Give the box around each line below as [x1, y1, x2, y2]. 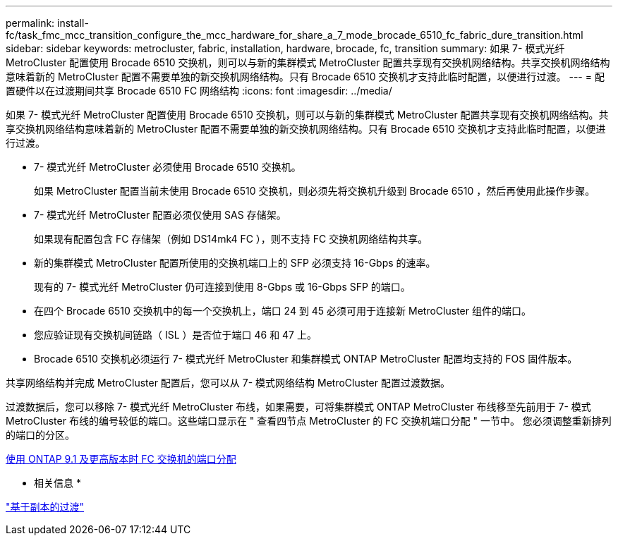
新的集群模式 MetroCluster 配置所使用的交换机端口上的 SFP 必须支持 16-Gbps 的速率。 [34, 257, 436, 269]
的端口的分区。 [6, 429, 75, 441]
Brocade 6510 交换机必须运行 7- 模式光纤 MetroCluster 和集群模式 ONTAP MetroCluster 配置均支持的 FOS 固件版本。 [34, 353, 578, 365]
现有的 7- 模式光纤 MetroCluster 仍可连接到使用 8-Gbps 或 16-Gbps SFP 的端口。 [34, 281, 411, 293]
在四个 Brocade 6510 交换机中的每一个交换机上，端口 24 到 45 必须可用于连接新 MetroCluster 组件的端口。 [34, 305, 531, 317]
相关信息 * [34, 477, 81, 489]
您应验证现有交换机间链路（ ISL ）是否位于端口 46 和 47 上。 [34, 329, 317, 341]
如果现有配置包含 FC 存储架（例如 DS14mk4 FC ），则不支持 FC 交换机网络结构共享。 [34, 233, 428, 245]
